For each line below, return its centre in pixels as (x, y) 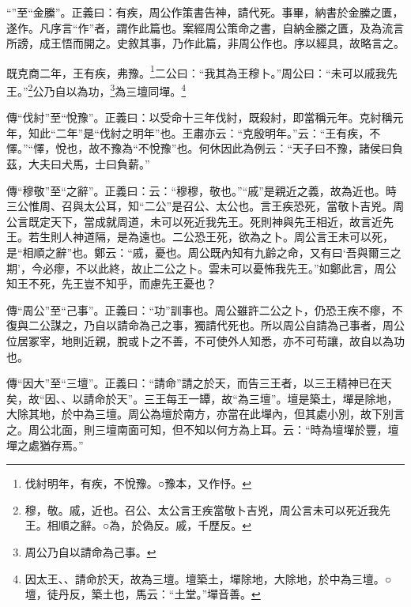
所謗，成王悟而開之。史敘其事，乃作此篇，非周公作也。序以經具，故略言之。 (205, 43)
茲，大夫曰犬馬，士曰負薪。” (78, 164)
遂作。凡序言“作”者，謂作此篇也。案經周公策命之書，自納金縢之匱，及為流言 (205, 27)
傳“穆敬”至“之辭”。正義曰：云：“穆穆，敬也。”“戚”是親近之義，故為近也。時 (202, 190)
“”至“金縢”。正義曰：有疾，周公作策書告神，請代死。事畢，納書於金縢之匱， (205, 12)
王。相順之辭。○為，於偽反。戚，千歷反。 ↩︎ (138, 525)
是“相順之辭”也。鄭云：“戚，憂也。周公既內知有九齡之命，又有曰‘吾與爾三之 (204, 253)
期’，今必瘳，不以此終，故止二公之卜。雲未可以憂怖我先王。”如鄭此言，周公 (202, 268)
